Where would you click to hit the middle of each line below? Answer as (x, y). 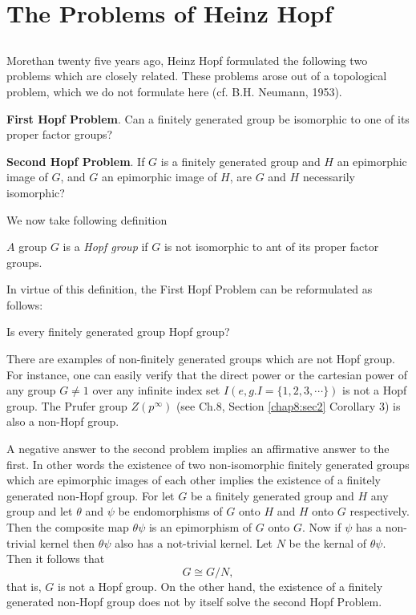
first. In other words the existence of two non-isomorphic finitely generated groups (208, 464)
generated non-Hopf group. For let (91, 495)
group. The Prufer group (67, 405)
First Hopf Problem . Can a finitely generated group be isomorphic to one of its (208, 118)
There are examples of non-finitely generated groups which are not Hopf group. (201, 359)
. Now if (321, 527)
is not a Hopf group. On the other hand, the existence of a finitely (220, 586)
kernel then (67, 542)
